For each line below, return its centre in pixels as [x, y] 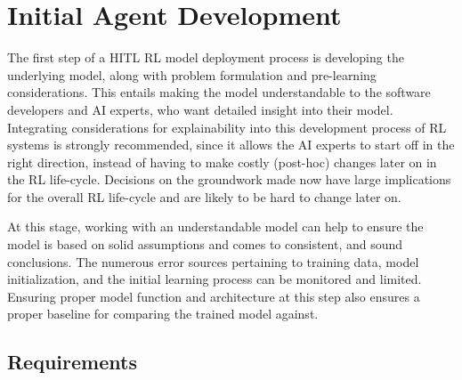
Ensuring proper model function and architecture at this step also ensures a [214, 296]
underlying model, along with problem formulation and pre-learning [192, 74]
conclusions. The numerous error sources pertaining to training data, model [213, 261]
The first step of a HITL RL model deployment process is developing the [206, 57]
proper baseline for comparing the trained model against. [163, 314]
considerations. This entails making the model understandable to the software [219, 92]
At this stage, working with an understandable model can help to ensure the [215, 226]
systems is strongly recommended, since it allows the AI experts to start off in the [231, 145]
